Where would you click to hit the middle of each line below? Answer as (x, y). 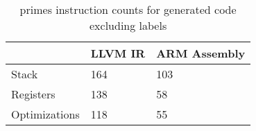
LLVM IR (118, 53)
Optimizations (45, 114)
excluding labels (128, 25)
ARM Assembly (201, 53)
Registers (33, 94)
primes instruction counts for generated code (128, 9)
